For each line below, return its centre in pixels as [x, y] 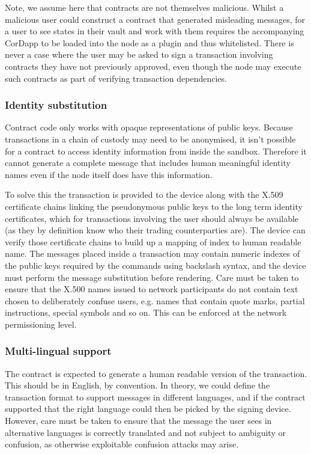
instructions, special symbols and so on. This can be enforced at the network [146, 312]
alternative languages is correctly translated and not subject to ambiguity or [145, 432]
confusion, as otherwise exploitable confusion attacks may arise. [122, 444]
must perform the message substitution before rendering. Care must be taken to [152, 277]
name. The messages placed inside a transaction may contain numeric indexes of [152, 253]
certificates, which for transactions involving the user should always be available [152, 218]
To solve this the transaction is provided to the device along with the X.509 [144, 195]
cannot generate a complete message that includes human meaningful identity [148, 163]
